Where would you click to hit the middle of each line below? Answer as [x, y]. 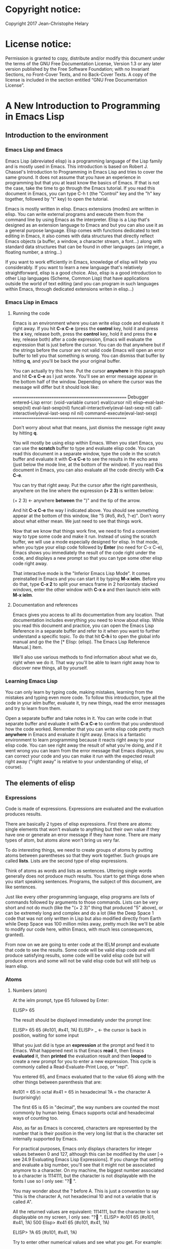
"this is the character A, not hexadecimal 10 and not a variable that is [84, 1197]
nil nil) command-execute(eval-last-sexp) [114, 413]
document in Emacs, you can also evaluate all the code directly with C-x [88, 470]
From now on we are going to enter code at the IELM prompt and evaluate [82, 945]
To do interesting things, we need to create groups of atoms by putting [79, 850]
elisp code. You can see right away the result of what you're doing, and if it [84, 745]
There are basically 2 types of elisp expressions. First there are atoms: [79, 824]
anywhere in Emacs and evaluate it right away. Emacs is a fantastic [76, 735]
